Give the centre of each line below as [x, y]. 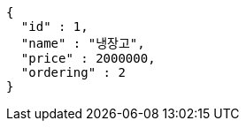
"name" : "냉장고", [83, 43]
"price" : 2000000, [88, 58]
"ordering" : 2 [73, 72]
